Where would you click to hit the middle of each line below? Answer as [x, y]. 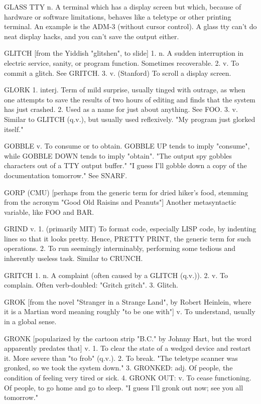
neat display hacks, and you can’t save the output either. [92, 36]
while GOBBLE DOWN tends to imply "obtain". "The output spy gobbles [118, 155]
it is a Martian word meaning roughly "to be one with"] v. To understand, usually [130, 311]
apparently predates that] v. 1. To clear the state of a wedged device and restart [127, 348]
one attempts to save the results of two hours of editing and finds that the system [130, 99]
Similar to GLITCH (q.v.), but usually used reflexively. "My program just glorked [130, 119]
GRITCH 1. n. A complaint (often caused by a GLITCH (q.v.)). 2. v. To [116, 275]
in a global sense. [30, 321]
